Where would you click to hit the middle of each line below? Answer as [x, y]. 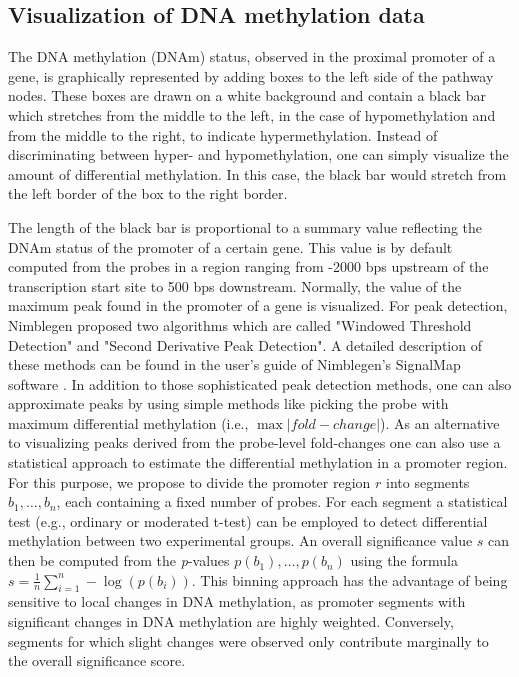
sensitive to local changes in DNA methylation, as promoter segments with [237, 601]
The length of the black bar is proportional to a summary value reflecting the [245, 226]
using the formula [404, 560]
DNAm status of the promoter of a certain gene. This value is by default [230, 246]
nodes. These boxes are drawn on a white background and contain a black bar [247, 95]
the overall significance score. [97, 660]
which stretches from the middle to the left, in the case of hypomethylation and [252, 114]
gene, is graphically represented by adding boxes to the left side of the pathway [251, 75]
